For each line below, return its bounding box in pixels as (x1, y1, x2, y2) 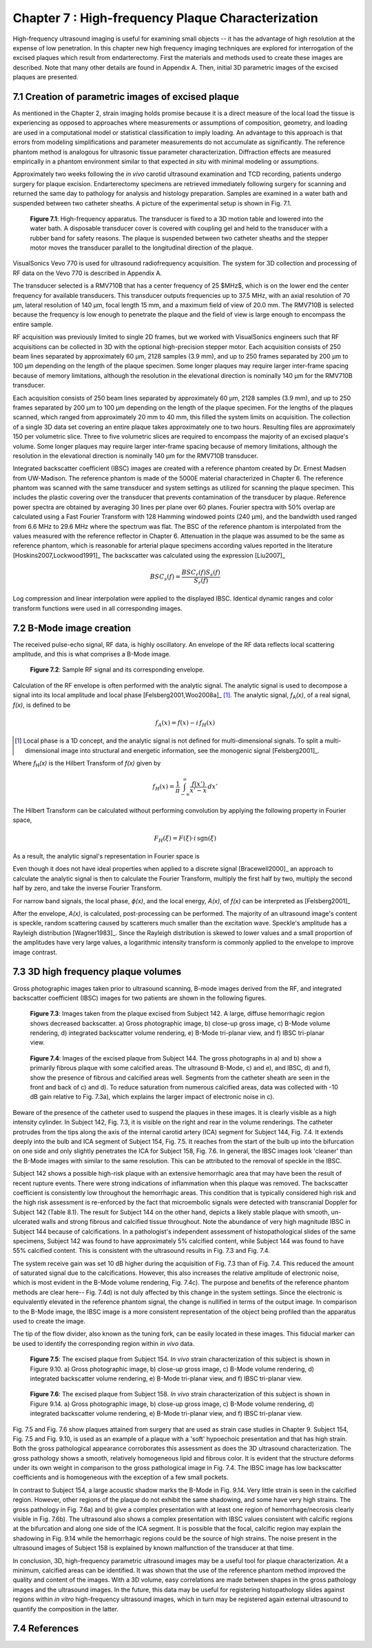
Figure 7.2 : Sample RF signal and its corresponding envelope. (30, 665, 205, 674)
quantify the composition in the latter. (12, 1605, 119, 1613)
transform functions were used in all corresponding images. (12, 604, 183, 612)
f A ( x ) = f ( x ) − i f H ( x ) (155, 719, 216, 728)
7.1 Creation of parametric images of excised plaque (12, 90, 239, 103)
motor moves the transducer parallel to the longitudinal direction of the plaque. (30, 243, 254, 252)
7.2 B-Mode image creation (12, 622, 132, 634)
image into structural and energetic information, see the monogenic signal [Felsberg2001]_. (61, 746, 320, 754)
